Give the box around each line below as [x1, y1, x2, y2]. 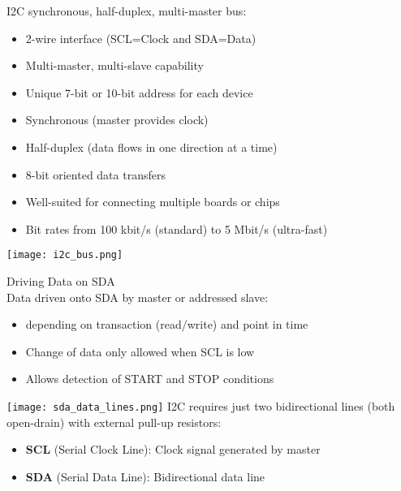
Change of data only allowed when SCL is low [25, 342, 255, 360]
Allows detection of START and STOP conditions [25, 370, 274, 387]
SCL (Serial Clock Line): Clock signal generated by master [25, 441, 321, 458]
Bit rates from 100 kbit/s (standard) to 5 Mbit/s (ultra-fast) [25, 220, 328, 237]
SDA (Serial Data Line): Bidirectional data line [25, 467, 265, 485]
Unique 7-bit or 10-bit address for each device [25, 84, 253, 101]
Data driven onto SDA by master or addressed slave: [6, 288, 269, 305]
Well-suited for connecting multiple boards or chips [25, 193, 280, 210]
